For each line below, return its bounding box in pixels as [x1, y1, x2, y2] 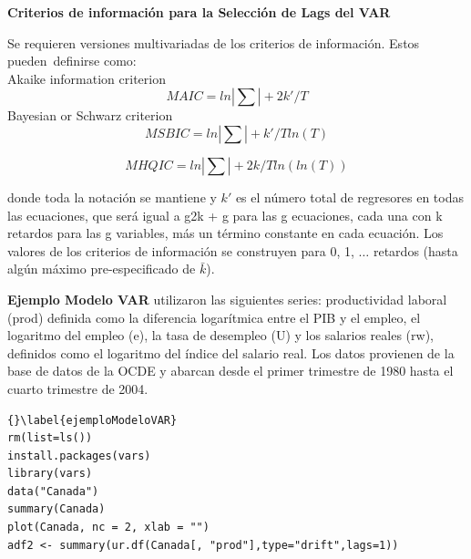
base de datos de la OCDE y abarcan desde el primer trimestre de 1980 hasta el [7, 361, 454, 380]
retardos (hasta [373, 241, 458, 260]
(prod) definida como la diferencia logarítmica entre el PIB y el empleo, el [7, 307, 421, 326]
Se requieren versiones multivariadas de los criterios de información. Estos [7, 33, 420, 52]
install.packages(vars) [7, 449, 151, 462]
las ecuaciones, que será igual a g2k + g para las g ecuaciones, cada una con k [7, 205, 443, 224]
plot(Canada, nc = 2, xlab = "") [7, 521, 210, 534]
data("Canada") [7, 484, 99, 498]
